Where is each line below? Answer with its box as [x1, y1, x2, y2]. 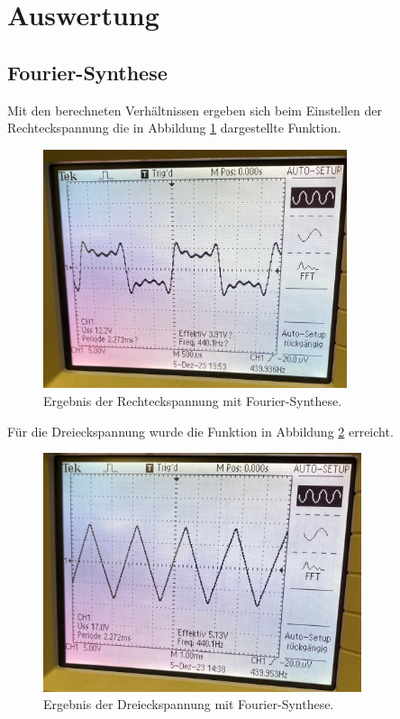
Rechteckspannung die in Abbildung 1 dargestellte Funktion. [7, 118, 341, 137]
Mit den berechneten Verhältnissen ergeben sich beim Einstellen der [7, 100, 382, 119]
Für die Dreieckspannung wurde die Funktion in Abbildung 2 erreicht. [7, 421, 394, 440]
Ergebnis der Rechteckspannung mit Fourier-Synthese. [43, 391, 342, 410]
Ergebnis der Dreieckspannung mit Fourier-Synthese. [43, 695, 334, 714]
